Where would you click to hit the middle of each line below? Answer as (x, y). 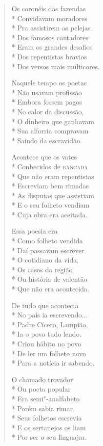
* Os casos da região (42, 269)
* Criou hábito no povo (46, 343)
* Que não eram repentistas (53, 176)
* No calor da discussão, (48, 111)
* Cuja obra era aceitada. (50, 214)
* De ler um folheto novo (49, 353)
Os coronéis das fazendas (49, 8)
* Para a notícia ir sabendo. (53, 363)
